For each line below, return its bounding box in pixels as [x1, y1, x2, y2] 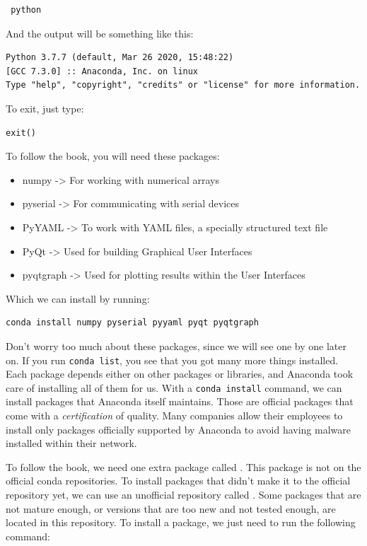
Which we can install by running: [6, 291, 150, 306]
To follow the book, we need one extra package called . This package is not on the [6, 459, 361, 474]
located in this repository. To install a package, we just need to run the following [6, 515, 356, 530]
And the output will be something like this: [6, 25, 194, 40]
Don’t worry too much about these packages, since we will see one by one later [6, 338, 346, 353]
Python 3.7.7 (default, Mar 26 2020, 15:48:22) [6, 52, 234, 63]
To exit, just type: [6, 100, 84, 115]
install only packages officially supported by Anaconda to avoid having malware [6, 422, 351, 436]
